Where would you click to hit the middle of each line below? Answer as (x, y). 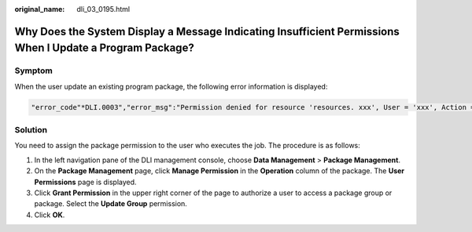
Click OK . (50, 215)
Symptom (33, 71)
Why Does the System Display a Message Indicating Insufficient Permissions (207, 31)
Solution (31, 130)
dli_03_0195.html (103, 9)
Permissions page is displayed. (85, 182)
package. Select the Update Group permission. (111, 204)
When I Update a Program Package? (104, 48)
